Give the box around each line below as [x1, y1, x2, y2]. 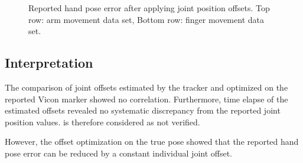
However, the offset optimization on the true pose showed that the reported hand [5, 135, 299, 148]
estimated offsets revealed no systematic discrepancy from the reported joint [5, 104, 281, 117]
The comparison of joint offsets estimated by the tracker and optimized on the [5, 81, 288, 93]
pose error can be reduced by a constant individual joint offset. [5, 147, 233, 159]
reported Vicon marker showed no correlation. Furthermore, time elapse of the [5, 92, 288, 105]
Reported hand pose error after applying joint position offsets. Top [28, 2, 270, 14]
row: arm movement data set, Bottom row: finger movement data [28, 13, 264, 25]
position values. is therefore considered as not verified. [5, 115, 200, 128]
